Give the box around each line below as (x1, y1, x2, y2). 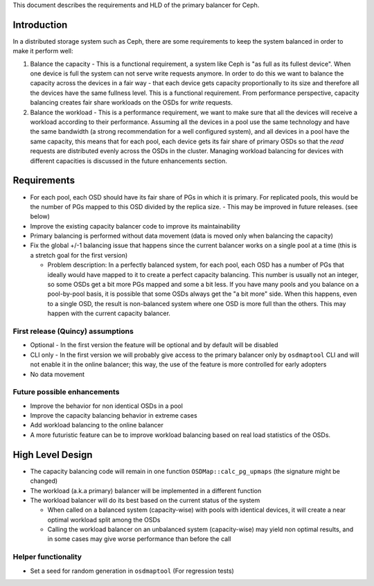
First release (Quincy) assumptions (12, 326, 134, 336)
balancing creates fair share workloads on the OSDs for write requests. (30, 98, 233, 107)
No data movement (30, 370, 85, 378)
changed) (30, 477, 58, 485)
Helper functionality (12, 552, 82, 562)
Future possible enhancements (12, 387, 120, 397)
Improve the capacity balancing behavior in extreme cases (30, 411, 197, 420)
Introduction (12, 19, 68, 30)
